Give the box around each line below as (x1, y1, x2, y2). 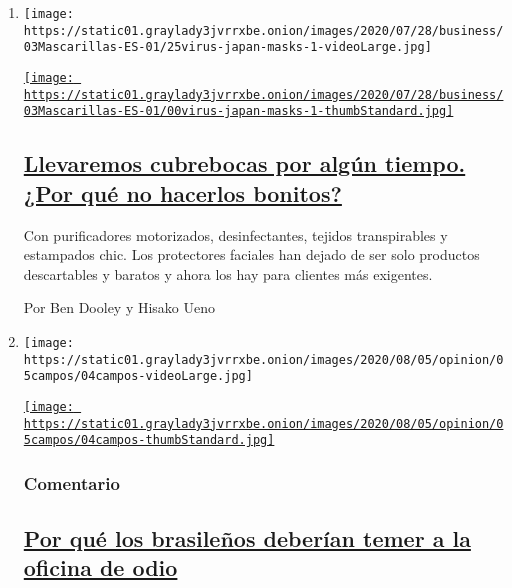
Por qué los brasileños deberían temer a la (23, 523, 471, 554)
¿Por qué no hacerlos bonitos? (23, 177, 342, 208)
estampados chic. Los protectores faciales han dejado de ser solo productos (23, 244, 480, 265)
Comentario (23, 470, 120, 495)
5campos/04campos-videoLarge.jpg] (23, 369, 253, 384)
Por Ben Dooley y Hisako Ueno (23, 297, 216, 318)
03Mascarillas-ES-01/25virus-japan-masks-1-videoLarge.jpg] (23, 40, 432, 55)
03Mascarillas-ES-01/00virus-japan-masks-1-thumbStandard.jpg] (23, 104, 454, 119)
